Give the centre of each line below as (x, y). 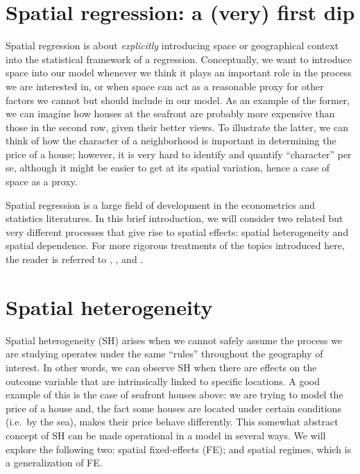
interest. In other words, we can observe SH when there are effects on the (161, 367)
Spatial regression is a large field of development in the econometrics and (161, 204)
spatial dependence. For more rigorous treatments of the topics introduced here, (175, 245)
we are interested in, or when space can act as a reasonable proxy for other (165, 86)
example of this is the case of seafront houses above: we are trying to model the (174, 395)
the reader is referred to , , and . (75, 259)
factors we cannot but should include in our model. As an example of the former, (178, 100)
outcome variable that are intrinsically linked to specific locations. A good (163, 381)
